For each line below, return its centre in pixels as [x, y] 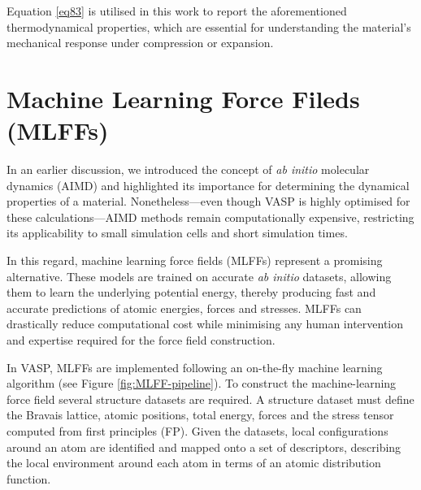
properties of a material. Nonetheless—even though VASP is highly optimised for [208, 201]
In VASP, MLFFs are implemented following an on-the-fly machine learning [195, 367]
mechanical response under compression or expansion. [140, 43]
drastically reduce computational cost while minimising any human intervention [205, 324]
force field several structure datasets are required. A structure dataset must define [210, 399]
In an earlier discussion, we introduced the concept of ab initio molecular [188, 169]
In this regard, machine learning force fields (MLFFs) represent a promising [195, 260]
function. [29, 478]
